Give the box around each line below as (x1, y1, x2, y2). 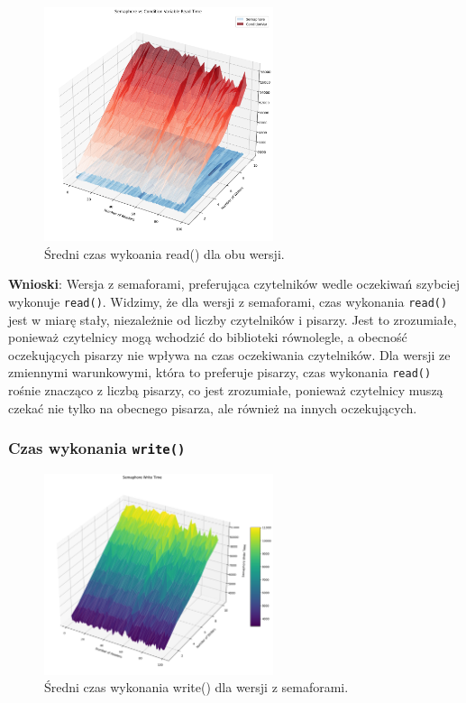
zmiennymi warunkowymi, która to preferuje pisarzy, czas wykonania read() (8, 363, 432, 382)
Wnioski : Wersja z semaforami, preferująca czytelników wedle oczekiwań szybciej (8, 274, 460, 293)
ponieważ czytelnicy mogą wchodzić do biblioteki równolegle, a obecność (8, 328, 407, 347)
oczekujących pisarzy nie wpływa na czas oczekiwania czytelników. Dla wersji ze (8, 345, 451, 364)
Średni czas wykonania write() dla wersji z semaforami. (44, 678, 349, 697)
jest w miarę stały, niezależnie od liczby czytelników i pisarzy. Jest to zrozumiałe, (8, 310, 457, 328)
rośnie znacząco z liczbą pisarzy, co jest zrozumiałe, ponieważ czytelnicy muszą (8, 380, 443, 399)
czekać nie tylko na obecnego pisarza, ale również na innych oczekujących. (8, 398, 417, 417)
